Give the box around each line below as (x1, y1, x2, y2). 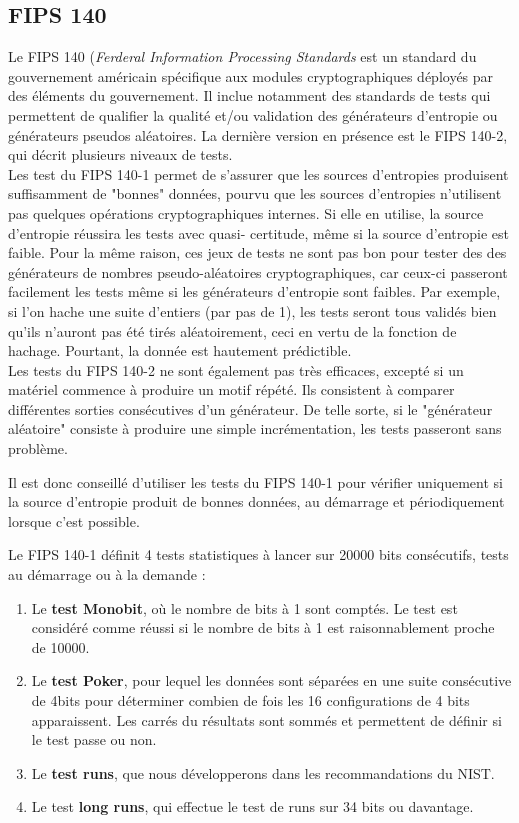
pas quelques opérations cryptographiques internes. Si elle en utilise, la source (8, 202, 484, 223)
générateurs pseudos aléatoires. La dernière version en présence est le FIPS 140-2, (8, 124, 508, 145)
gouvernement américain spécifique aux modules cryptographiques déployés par (8, 65, 494, 86)
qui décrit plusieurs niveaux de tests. (8, 144, 233, 165)
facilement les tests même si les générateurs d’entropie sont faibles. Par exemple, (8, 281, 501, 302)
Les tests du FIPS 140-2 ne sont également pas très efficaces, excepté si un (8, 359, 464, 380)
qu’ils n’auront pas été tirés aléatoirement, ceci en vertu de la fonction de (8, 320, 457, 341)
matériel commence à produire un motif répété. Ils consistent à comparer (8, 379, 455, 400)
